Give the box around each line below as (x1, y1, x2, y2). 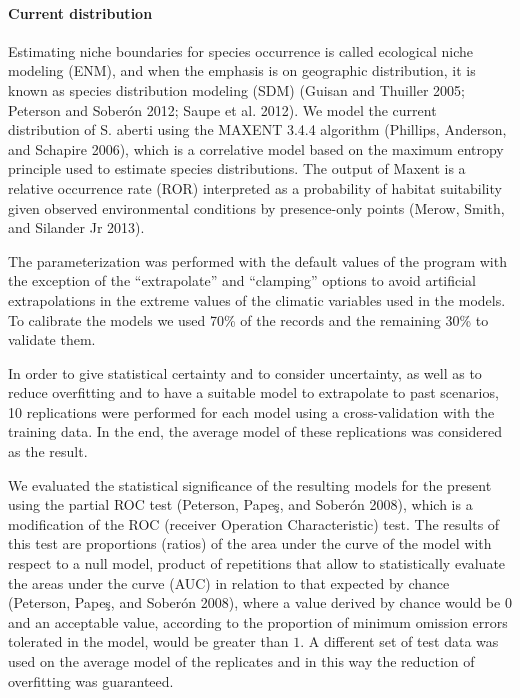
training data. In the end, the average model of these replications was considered (8, 421, 502, 442)
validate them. (8, 329, 96, 350)
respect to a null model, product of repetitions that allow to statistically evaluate (8, 553, 506, 574)
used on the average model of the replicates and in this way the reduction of (8, 651, 475, 672)
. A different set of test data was (300, 631, 499, 652)
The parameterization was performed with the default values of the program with (8, 250, 507, 271)
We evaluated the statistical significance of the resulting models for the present (8, 474, 492, 495)
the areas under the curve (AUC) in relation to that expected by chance (8, 572, 450, 593)
